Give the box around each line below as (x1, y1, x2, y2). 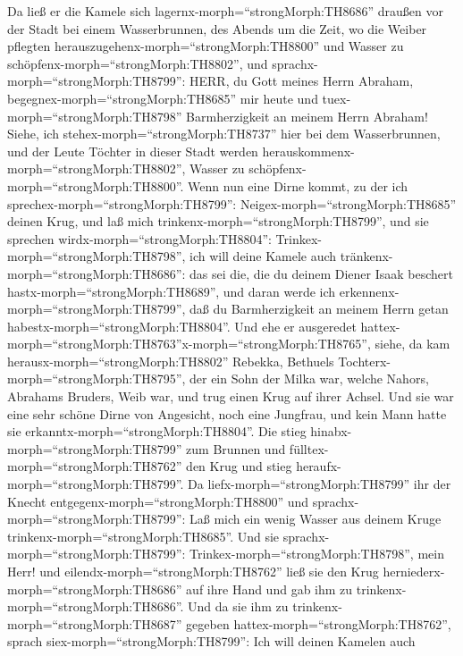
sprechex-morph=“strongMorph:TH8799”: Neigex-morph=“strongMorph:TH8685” (7, 194, 457, 213)
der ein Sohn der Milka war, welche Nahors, (189, 369, 429, 388)
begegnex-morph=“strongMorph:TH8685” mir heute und (7, 88, 318, 107)
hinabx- (310, 422, 352, 441)
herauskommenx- (262, 141, 355, 160)
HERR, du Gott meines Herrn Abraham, (189, 71, 414, 90)
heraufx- (296, 457, 341, 475)
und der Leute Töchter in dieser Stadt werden (7, 141, 258, 160)
